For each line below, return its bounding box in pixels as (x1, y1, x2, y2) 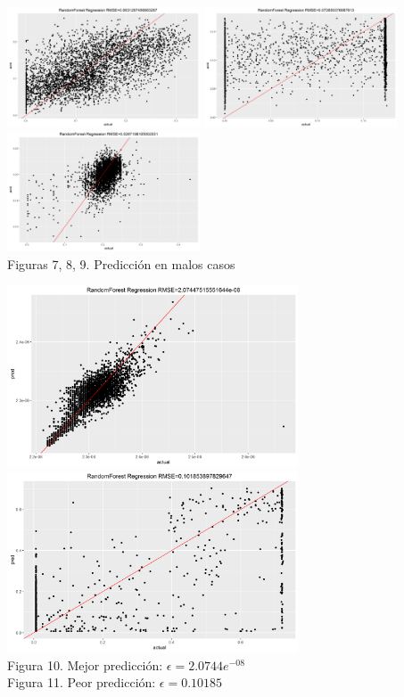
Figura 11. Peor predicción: (7, 673, 156, 692)
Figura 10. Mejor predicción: (7, 655, 163, 674)
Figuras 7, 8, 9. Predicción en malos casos (7, 254, 235, 273)
